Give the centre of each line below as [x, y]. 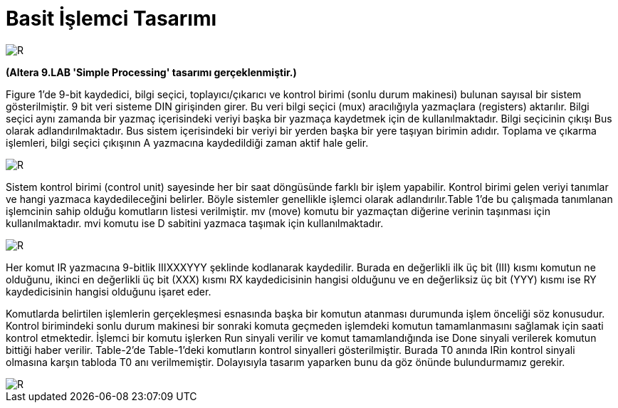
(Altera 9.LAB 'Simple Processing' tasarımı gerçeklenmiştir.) [151, 72]
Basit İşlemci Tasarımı [111, 19]
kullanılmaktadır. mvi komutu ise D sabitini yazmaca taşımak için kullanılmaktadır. [195, 223]
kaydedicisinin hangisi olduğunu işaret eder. [109, 291]
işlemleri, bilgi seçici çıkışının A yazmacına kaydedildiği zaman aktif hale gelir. [187, 142]
